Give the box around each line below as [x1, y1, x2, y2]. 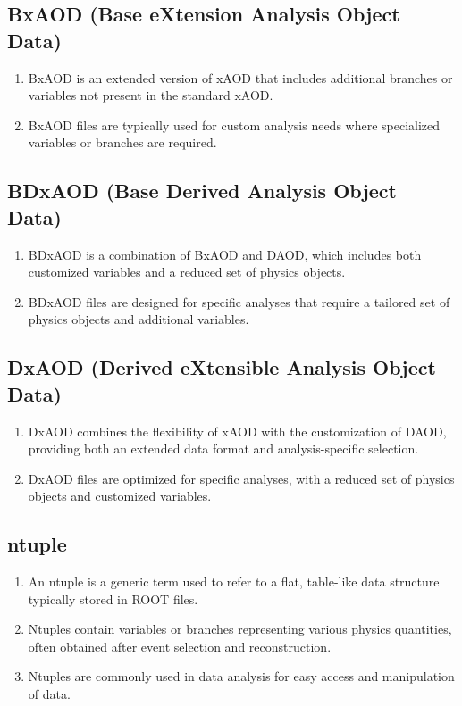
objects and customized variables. [28, 486, 212, 505]
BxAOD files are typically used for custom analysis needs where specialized [28, 115, 441, 134]
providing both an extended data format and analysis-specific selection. [28, 439, 419, 458]
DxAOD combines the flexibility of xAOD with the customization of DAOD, [28, 421, 447, 440]
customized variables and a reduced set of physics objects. [28, 262, 346, 281]
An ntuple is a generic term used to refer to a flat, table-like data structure [28, 572, 440, 591]
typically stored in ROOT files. [28, 589, 198, 608]
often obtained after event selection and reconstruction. [28, 636, 332, 655]
